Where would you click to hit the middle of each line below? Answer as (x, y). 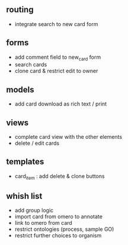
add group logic (34, 211)
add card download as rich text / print (61, 104)
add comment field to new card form (58, 58)
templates (25, 162)
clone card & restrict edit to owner (56, 71)
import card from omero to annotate (58, 217)
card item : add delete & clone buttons (60, 176)
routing (20, 10)
